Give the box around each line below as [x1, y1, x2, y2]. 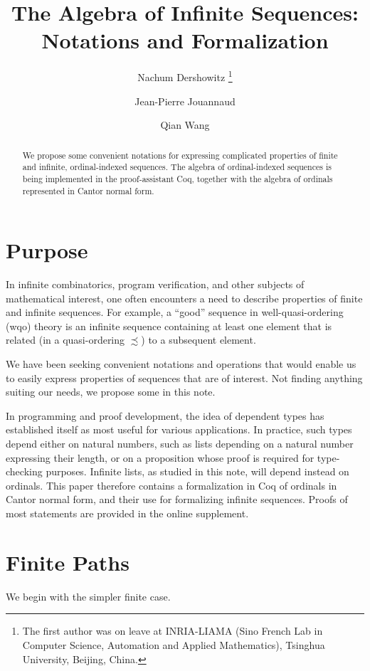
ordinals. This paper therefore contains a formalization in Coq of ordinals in [6, 477, 337, 492]
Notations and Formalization [41, 26, 329, 55]
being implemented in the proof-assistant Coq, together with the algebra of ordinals [22, 172, 333, 184]
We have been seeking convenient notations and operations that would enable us [6, 356, 356, 371]
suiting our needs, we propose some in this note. [6, 384, 216, 399]
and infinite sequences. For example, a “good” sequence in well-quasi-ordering [6, 305, 344, 319]
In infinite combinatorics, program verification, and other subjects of [6, 277, 305, 292]
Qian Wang [160, 117, 210, 132]
